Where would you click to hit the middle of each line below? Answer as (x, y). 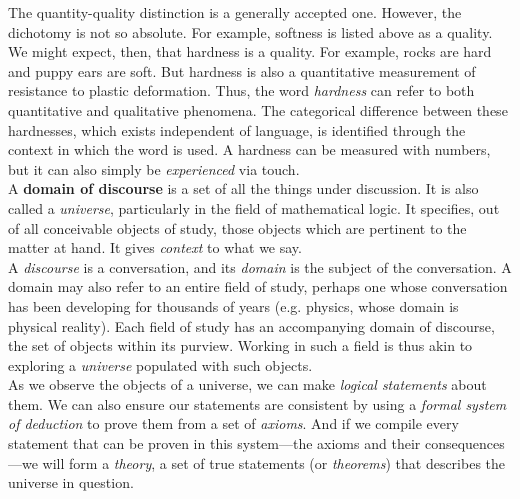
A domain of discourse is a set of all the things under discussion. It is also (243, 188)
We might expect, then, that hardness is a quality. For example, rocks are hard (250, 51)
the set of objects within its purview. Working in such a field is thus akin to (240, 345)
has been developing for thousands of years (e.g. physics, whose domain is (233, 305)
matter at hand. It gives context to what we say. (155, 247)
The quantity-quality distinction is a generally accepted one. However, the (235, 12)
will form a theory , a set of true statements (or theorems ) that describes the (274, 462)
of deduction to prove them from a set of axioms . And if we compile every (233, 423)
